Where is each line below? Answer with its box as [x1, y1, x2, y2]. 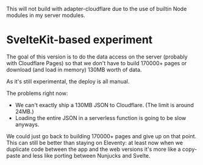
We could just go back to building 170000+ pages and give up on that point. [6, 132, 197, 139]
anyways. [15, 121, 40, 128]
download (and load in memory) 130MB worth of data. [6, 66, 142, 73]
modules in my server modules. [6, 12, 85, 19]
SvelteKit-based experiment [6, 33, 153, 47]
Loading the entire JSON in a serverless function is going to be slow [15, 114, 187, 121]
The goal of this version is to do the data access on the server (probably [6, 53, 188, 60]
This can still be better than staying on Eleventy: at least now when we [6, 139, 183, 146]
